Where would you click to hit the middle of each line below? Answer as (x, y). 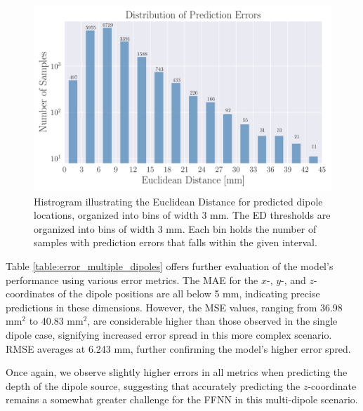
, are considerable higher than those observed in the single (212, 321)
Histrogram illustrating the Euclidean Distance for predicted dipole (178, 201)
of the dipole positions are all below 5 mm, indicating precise (189, 294)
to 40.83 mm (56, 321)
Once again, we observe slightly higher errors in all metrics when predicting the (177, 372)
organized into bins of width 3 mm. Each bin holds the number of (175, 228)
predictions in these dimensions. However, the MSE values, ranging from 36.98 (174, 307)
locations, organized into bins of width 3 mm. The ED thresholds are (182, 215)
